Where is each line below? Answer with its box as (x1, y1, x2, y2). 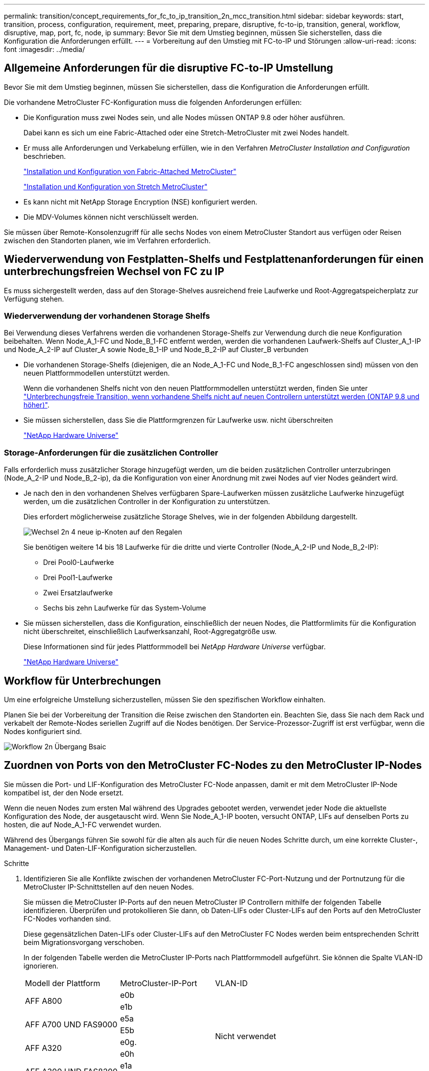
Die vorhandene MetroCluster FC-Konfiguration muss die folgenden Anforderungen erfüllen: (4, 98, 302, 106)
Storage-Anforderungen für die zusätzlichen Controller (4, 447, 218, 458)
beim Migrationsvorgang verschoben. (24, 938, 144, 946)
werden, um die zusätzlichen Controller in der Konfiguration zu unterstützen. (24, 497, 270, 506)
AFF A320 (25, 1043, 62, 1053)
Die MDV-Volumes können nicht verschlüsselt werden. (24, 212, 199, 221)
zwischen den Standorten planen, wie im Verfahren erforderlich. (4, 236, 211, 245)
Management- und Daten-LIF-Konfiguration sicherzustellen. (4, 843, 197, 852)
